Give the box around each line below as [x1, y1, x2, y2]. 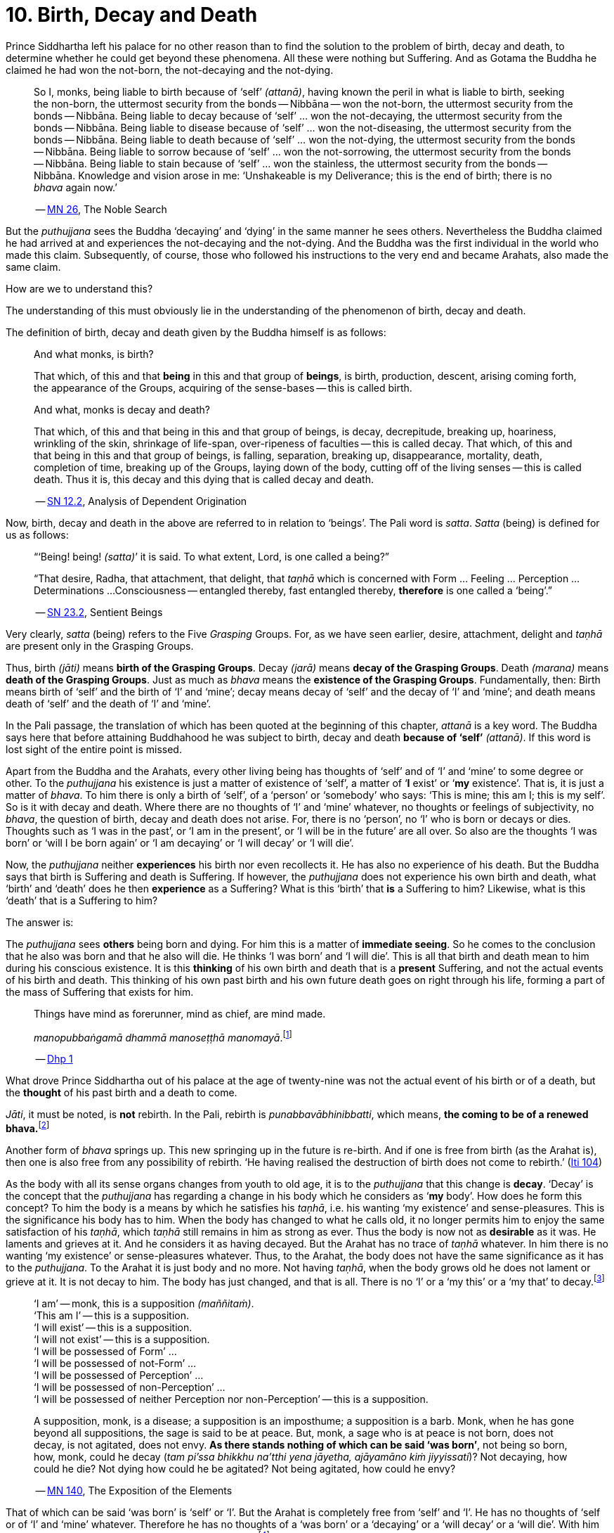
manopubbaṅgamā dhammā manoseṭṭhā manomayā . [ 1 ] [34, 1029, 292, 1044]
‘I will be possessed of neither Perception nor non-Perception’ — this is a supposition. [34, 1392, 429, 1405]
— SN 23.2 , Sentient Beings [35, 605, 163, 618]
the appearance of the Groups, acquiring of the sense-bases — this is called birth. [34, 381, 412, 394]
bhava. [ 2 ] [6, 1120, 50, 1135]
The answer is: [6, 916, 74, 928]
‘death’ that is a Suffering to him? [6, 894, 158, 906]
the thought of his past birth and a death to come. [6, 1086, 237, 1099]
